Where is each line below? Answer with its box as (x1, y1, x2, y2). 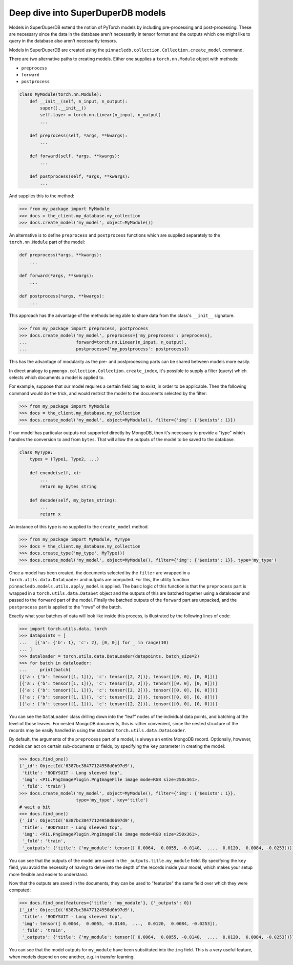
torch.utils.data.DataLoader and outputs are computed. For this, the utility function (9, 577, 189, 583)
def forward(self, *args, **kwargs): (29, 153, 120, 159)
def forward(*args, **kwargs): (19, 273, 95, 278)
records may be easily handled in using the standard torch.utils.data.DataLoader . (9, 728, 187, 734)
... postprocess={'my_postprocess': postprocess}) (19, 346, 189, 352)
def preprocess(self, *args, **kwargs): (29, 132, 128, 138)
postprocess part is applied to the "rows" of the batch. (9, 604, 122, 610)
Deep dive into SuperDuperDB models (9, 7, 166, 18)
